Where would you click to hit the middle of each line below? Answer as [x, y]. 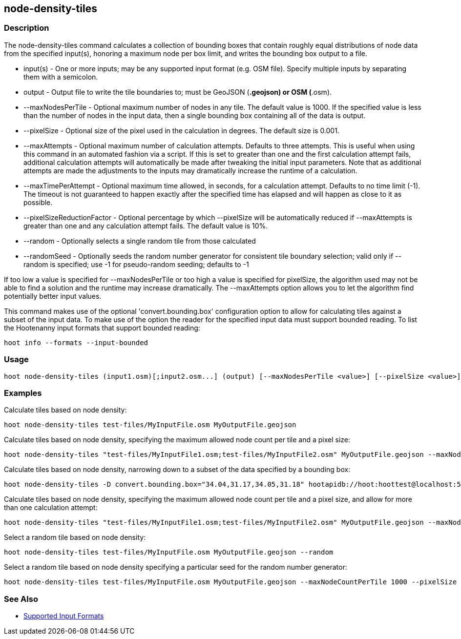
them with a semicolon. [61, 77]
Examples [23, 393]
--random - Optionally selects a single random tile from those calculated [140, 241]
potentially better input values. [53, 296]
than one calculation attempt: [51, 508]
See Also [21, 599]
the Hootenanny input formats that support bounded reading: [102, 328]
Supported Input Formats [64, 616]
